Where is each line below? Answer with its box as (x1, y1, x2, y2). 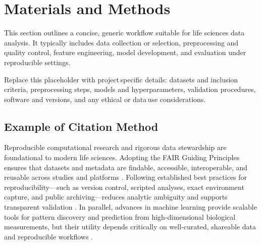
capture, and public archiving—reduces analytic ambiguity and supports (4, 191, 228, 202)
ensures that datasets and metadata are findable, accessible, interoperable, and (4, 162, 248, 172)
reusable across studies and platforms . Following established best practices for (4, 172, 247, 182)
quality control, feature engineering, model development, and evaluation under (4, 47, 246, 58)
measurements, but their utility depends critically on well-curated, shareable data (4, 221, 256, 232)
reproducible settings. (4, 57, 71, 67)
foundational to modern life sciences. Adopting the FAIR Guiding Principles (4, 152, 240, 163)
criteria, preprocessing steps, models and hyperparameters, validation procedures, (4, 84, 256, 94)
